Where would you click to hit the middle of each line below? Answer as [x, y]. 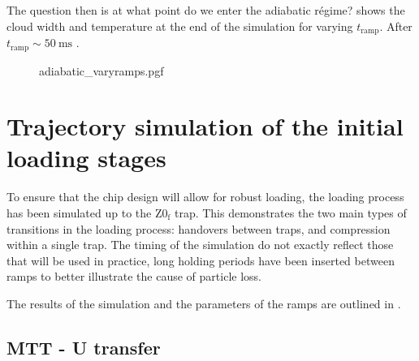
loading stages [86, 158]
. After [396, 26]
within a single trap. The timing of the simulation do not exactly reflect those [200, 245]
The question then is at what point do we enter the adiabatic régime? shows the [206, 10]
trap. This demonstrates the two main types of [290, 213]
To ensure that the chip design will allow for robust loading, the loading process [205, 197]
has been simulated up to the [79, 213]
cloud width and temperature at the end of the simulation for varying [180, 26]
